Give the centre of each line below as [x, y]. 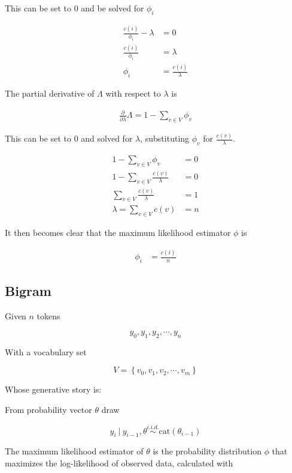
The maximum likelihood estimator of [74, 451]
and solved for [107, 138]
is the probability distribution [207, 451]
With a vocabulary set [46, 351]
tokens [48, 316]
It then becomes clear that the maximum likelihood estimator [118, 233]
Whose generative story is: [53, 389]
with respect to [133, 93]
